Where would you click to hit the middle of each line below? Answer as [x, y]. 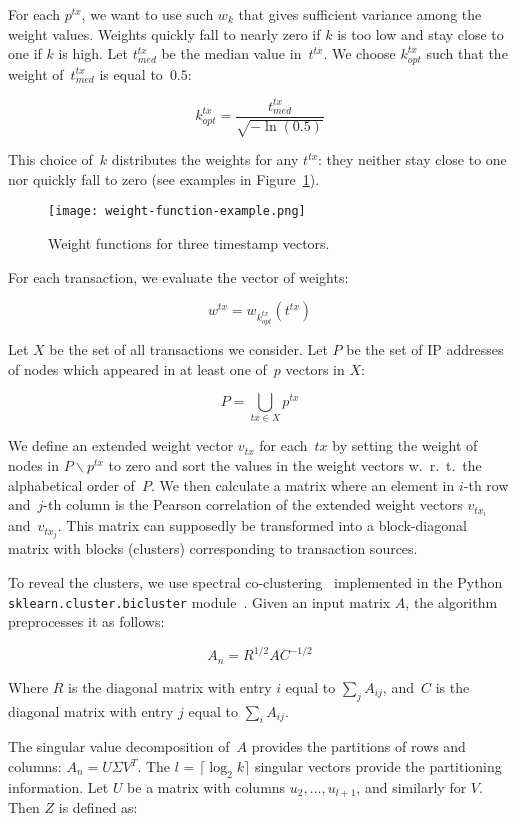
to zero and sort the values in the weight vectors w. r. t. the [295, 465]
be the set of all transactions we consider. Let [188, 348]
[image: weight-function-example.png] [177, 211]
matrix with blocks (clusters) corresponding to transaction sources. [213, 548]
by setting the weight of [405, 445]
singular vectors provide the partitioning [378, 766]
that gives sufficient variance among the [360, 14]
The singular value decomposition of [119, 746]
